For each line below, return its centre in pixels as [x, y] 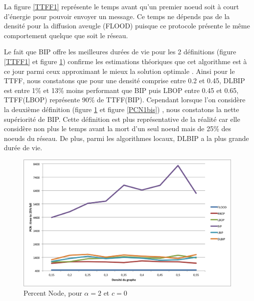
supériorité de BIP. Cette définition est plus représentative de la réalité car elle [122, 119]
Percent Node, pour [53, 293]
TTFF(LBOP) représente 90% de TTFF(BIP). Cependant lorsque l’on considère [125, 100]
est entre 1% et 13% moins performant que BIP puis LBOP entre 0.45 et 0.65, [121, 90]
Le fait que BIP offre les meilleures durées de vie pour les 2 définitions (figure [120, 52]
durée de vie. [23, 148]
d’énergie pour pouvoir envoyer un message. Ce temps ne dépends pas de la [117, 16]
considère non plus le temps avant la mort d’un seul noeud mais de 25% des [118, 128]
